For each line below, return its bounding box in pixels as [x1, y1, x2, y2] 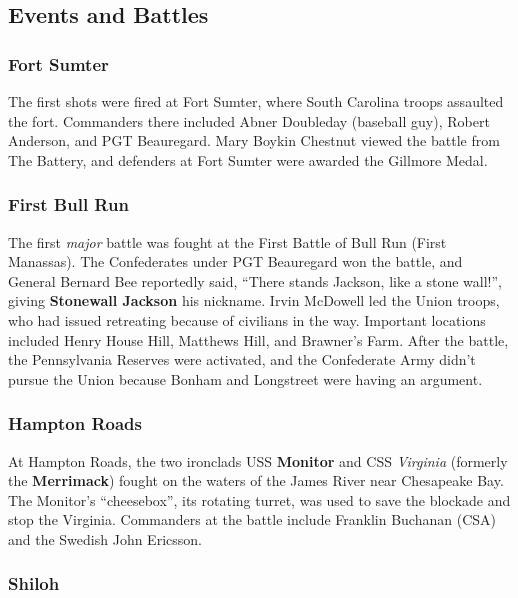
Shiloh [8, 571, 60, 596]
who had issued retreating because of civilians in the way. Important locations [8, 309, 486, 330]
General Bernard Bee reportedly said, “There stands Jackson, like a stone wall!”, [8, 270, 502, 291]
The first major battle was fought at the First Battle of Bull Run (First [8, 231, 447, 252]
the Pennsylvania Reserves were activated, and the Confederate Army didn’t [8, 349, 476, 370]
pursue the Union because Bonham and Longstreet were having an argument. [8, 368, 483, 389]
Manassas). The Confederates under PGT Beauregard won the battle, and [8, 251, 463, 272]
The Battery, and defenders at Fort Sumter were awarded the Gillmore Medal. [8, 149, 488, 170]
